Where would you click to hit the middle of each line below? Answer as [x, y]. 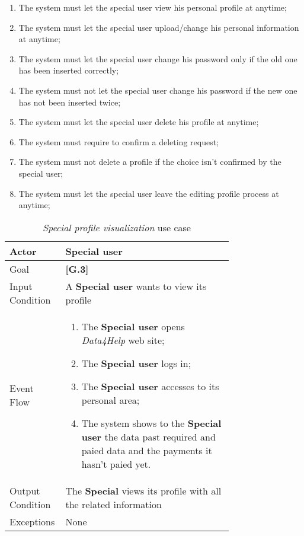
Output [25, 490]
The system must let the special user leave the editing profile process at [149, 193]
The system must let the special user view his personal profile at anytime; [153, 7]
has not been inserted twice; [70, 102]
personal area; [111, 400]
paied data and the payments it [147, 450]
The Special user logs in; [136, 363]
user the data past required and [148, 436]
